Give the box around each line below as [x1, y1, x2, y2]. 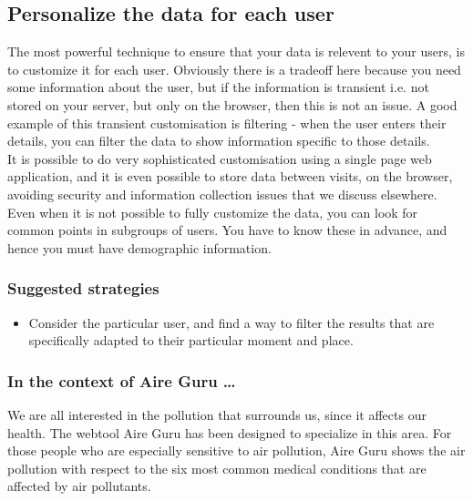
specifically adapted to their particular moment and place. [28, 331, 354, 350]
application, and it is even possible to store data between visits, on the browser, [7, 167, 453, 186]
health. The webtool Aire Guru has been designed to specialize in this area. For [7, 423, 452, 442]
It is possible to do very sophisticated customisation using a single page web [7, 148, 432, 168]
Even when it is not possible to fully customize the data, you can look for [7, 202, 418, 221]
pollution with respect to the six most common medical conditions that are [7, 458, 427, 477]
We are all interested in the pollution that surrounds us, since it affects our [7, 404, 427, 424]
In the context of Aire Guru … [7, 369, 236, 392]
